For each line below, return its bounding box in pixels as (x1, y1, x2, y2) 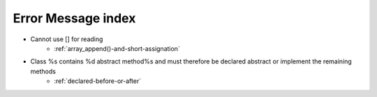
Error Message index (13, 10, 136, 26)
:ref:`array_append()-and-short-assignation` (54, 44, 181, 52)
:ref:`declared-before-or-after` (54, 77, 142, 85)
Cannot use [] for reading (30, 35, 103, 43)
